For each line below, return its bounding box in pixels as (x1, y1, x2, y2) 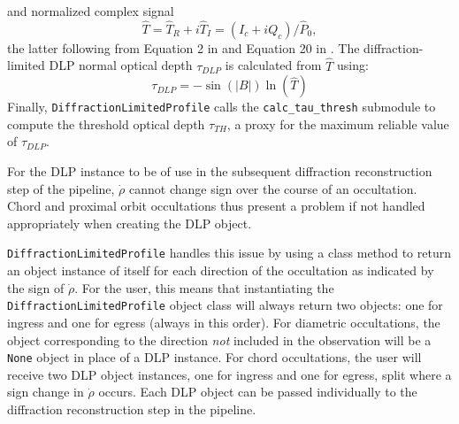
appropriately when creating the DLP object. (7, 213, 252, 232)
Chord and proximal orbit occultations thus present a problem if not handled (7, 197, 425, 215)
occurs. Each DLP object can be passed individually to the (98, 382, 417, 401)
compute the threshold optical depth (7, 114, 205, 133)
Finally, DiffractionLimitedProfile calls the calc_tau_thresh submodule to (7, 97, 436, 116)
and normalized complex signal (7, 2, 174, 19)
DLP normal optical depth (49, 56, 193, 74)
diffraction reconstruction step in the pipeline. (7, 399, 256, 418)
